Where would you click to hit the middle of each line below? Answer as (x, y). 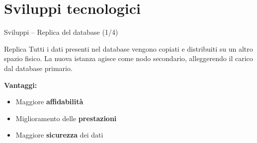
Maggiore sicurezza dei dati (59, 135)
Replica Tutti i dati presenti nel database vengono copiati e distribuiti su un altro (128, 48)
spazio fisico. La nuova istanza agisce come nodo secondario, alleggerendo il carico (128, 58)
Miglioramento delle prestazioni (66, 118)
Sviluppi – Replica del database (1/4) (61, 32)
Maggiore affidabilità (49, 102)
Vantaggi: (21, 85)
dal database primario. (38, 68)
